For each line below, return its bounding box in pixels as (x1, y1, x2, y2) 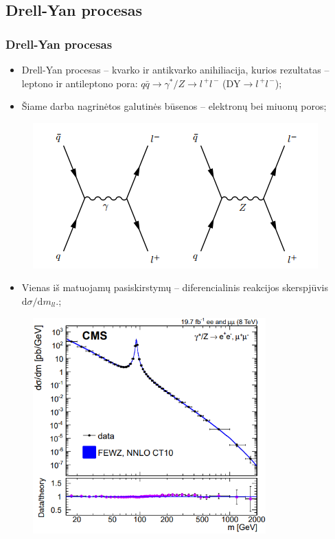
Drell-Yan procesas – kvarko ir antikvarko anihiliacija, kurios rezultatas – (21, 62, 330, 76)
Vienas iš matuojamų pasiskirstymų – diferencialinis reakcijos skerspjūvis (21, 280, 329, 295)
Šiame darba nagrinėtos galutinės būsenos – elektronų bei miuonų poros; (21, 99, 327, 113)
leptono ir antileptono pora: (21, 76, 138, 90)
